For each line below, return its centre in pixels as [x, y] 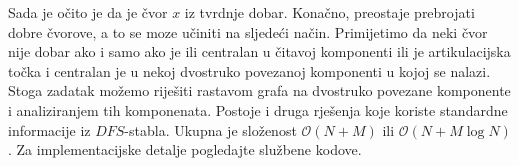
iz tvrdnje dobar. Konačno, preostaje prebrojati [329, 12]
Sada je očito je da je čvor [88, 12]
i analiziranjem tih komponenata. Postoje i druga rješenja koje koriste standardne [258, 109]
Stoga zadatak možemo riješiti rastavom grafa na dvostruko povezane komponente [259, 90]
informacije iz [49, 129]
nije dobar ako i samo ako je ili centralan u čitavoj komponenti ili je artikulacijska [259, 51]
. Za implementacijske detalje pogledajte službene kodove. [185, 149]
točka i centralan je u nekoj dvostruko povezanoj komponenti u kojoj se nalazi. [249, 70]
